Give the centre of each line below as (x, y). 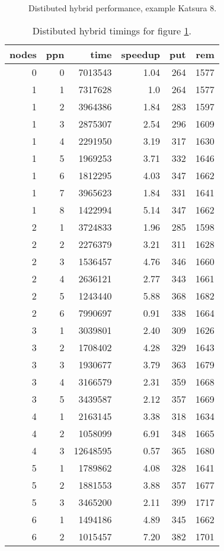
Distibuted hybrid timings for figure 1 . (112, 30)
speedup (141, 54)
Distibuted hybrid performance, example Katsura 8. (123, 8)
